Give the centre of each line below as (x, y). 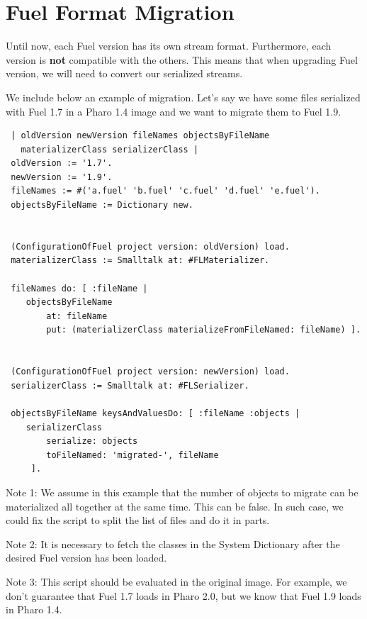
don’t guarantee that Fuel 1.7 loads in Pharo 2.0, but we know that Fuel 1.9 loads (183, 595)
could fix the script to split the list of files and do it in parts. (138, 520)
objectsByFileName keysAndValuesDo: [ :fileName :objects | (156, 413)
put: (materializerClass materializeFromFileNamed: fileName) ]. (204, 330)
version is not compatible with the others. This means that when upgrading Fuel (182, 59)
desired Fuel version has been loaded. (86, 558)
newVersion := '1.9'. (62, 177)
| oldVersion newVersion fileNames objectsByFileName (140, 136)
